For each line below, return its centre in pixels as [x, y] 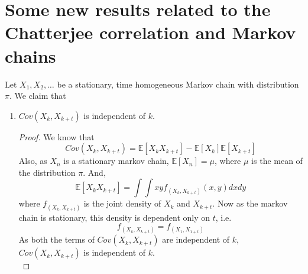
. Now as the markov [250, 203]
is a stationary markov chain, [116, 161]
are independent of [196, 239]
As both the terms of [56, 239]
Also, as [33, 161]
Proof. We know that [56, 136]
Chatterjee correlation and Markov [150, 32]
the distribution [47, 172]
